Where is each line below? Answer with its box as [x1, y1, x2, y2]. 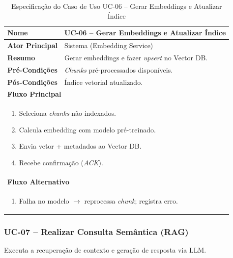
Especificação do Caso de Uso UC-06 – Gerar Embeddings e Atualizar [11, 1, 222, 11]
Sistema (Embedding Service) [64, 40, 153, 51]
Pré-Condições [7, 64, 58, 75]
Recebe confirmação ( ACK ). [19, 157, 103, 168]
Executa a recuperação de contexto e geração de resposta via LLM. [4, 245, 206, 255]
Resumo [7, 52, 35, 62]
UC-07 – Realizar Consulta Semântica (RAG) [4, 225, 189, 237]
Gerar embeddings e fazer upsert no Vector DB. [64, 52, 208, 62]
